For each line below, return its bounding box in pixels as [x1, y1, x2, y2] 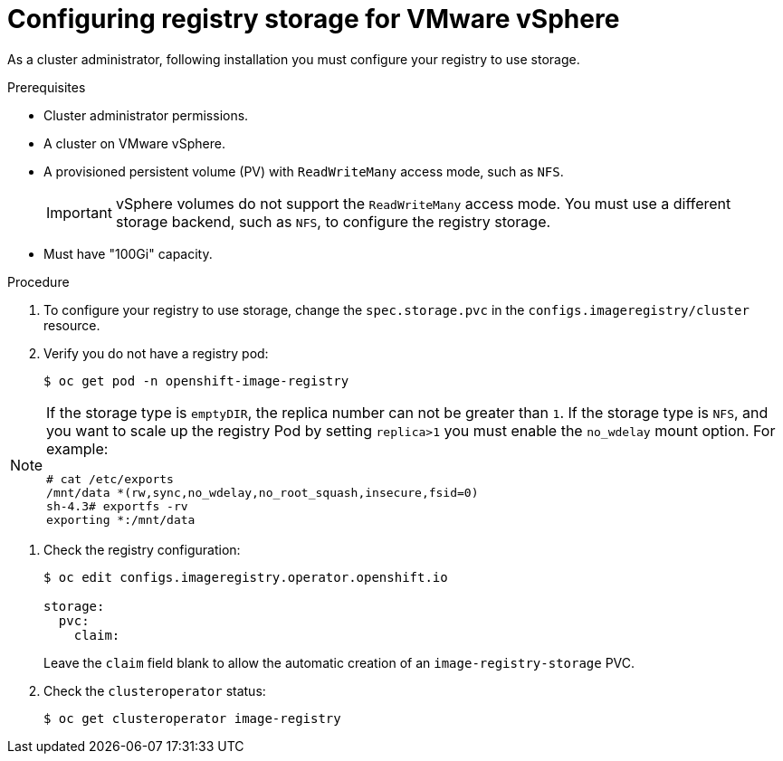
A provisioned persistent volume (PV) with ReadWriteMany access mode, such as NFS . [43, 163, 564, 179]
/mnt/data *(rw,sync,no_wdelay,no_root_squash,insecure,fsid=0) [46, 485, 479, 499]
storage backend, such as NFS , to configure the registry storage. [115, 212, 551, 231]
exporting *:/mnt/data [46, 512, 196, 527]
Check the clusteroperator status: [43, 682, 266, 699]
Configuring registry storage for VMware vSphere [7, 4, 620, 34]
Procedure [7, 273, 70, 290]
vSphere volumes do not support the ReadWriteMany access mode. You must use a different [115, 194, 731, 213]
